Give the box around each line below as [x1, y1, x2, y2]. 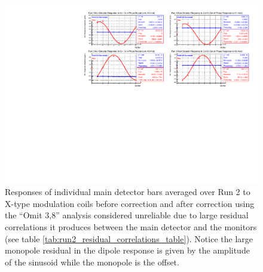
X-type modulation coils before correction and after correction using [5, 197, 255, 209]
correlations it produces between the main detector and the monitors [5, 221, 257, 233]
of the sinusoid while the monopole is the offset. [5, 255, 179, 268]
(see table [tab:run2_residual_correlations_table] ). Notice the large [5, 232, 253, 245]
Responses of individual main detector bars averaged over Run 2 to [5, 186, 250, 198]
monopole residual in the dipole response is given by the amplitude [5, 244, 250, 256]
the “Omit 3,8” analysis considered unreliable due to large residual [5, 209, 249, 221]
